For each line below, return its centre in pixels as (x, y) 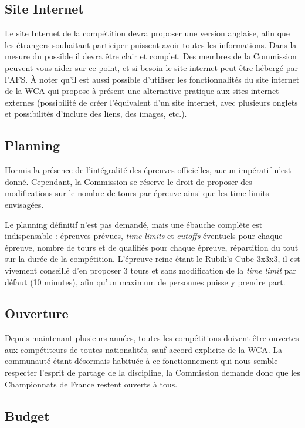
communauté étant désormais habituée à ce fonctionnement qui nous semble (141, 361)
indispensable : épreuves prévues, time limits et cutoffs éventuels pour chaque (144, 236)
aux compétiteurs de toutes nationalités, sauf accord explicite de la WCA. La (144, 349)
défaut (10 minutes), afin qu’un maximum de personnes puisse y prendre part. (145, 282)
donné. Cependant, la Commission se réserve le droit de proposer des (128, 181)
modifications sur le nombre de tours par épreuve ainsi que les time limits (137, 193)
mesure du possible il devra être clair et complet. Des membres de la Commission (151, 56)
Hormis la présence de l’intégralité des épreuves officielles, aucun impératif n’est (148, 170)
